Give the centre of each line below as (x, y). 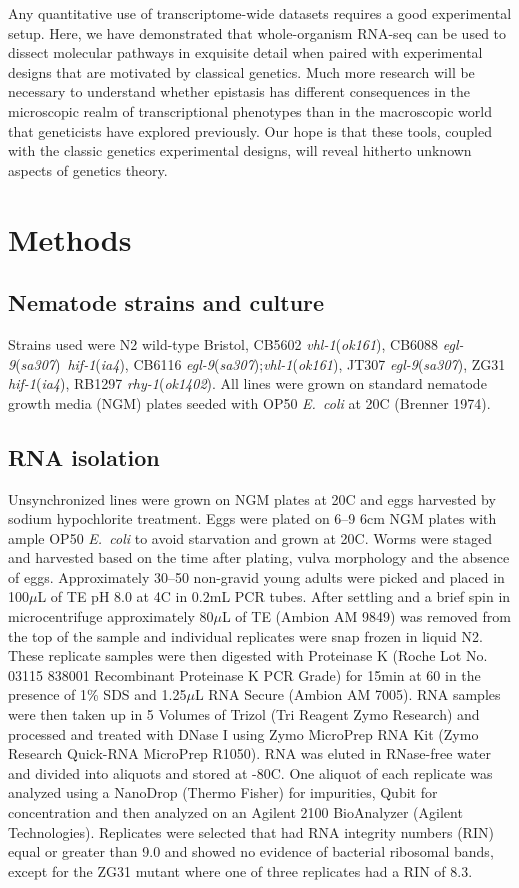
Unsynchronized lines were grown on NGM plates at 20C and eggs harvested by (252, 498)
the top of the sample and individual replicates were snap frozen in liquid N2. (245, 635)
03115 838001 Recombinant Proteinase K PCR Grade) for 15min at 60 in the (244, 674)
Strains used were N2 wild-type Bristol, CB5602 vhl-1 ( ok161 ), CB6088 (223, 343)
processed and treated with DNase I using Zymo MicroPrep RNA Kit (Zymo (243, 733)
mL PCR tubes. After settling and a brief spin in (360, 596)
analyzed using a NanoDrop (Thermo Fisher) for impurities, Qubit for (223, 792)
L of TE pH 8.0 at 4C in (112, 596)
